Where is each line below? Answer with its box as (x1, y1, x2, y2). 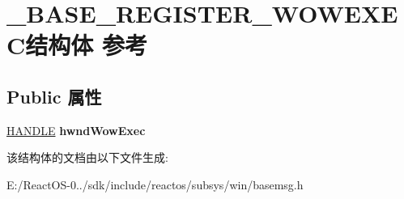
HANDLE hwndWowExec (6, 121, 146, 138)
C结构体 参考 (6, 28, 147, 61)
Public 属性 (6, 83, 102, 108)
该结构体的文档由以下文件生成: (6, 149, 168, 166)
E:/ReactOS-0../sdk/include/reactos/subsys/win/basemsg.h (6, 176, 304, 193)
